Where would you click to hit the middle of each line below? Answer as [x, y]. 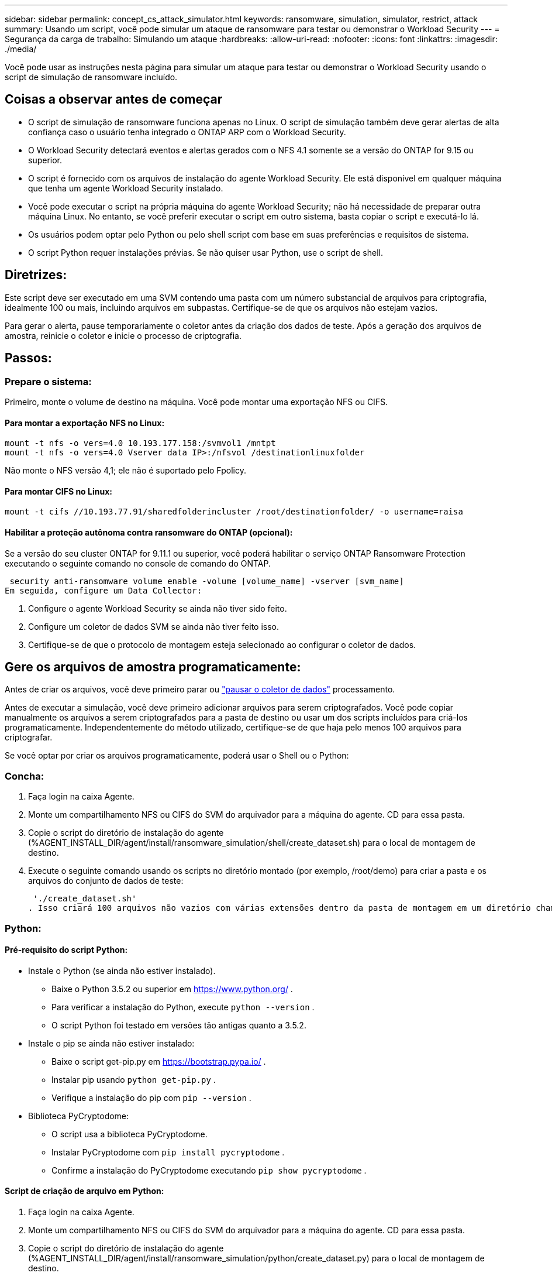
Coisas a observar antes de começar [114, 100]
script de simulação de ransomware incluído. [91, 77]
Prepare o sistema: [48, 381]
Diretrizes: [36, 275]
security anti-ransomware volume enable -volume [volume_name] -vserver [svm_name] [207, 581]
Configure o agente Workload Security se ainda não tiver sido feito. [158, 608]
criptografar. [29, 738]
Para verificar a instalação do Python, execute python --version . [183, 1007]
